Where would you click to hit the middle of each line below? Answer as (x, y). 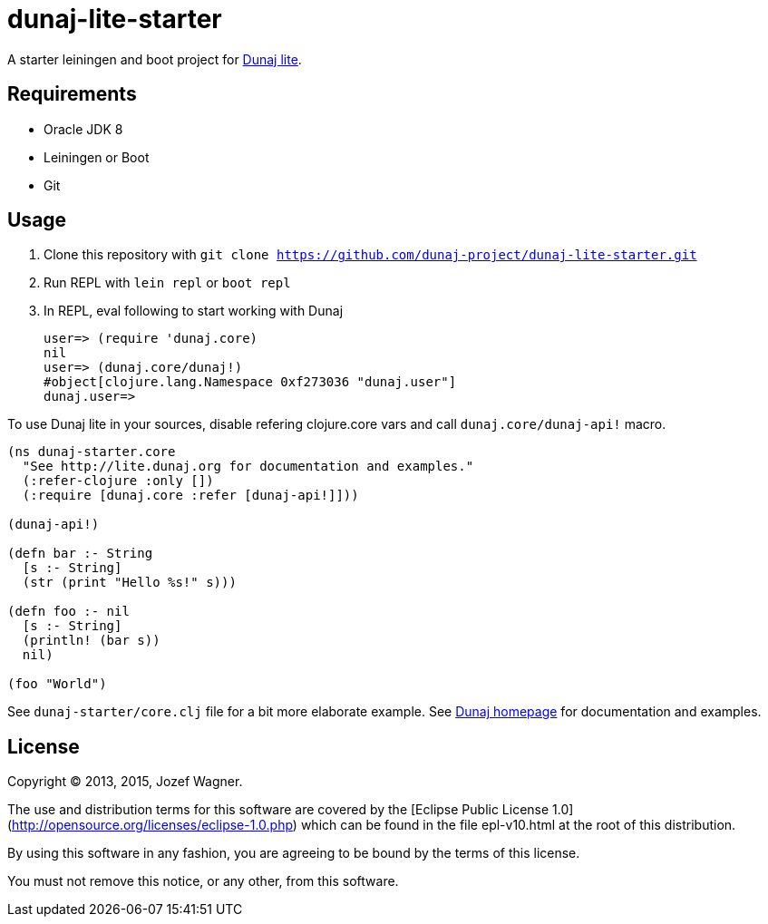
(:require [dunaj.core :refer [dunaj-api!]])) (190, 496)
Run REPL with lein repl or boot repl (167, 283)
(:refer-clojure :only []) (118, 481)
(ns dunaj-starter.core (92, 452)
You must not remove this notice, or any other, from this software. (203, 881)
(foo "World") (57, 684)
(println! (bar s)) (91, 641)
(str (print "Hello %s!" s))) (129, 583)
